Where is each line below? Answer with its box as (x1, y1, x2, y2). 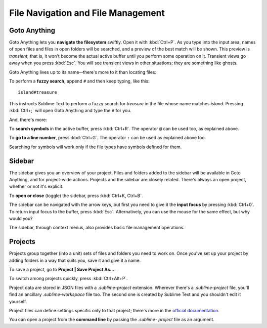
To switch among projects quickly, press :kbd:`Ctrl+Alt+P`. (9, 276, 128, 282)
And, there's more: (9, 117, 47, 123)
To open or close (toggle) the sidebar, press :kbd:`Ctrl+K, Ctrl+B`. (9, 193, 143, 199)
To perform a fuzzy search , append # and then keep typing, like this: (9, 78, 150, 84)
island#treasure (18, 89, 57, 95)
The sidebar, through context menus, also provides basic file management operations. (9, 225, 185, 231)
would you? (9, 215, 33, 221)
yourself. (9, 298, 27, 304)
